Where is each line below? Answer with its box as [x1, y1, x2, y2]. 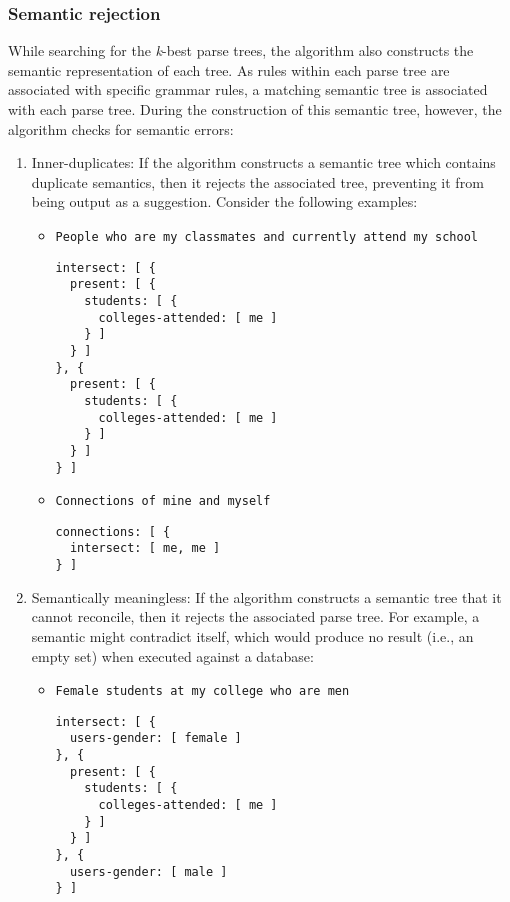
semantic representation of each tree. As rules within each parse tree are [8, 59, 450, 80]
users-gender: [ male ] [69, 864, 228, 879]
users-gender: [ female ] [69, 731, 242, 746]
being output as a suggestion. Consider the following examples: [31, 191, 418, 212]
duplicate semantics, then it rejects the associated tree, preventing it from [31, 171, 484, 192]
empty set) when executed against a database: [31, 645, 314, 666]
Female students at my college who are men [55, 684, 350, 699]
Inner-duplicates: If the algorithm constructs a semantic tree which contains [31, 152, 496, 173]
